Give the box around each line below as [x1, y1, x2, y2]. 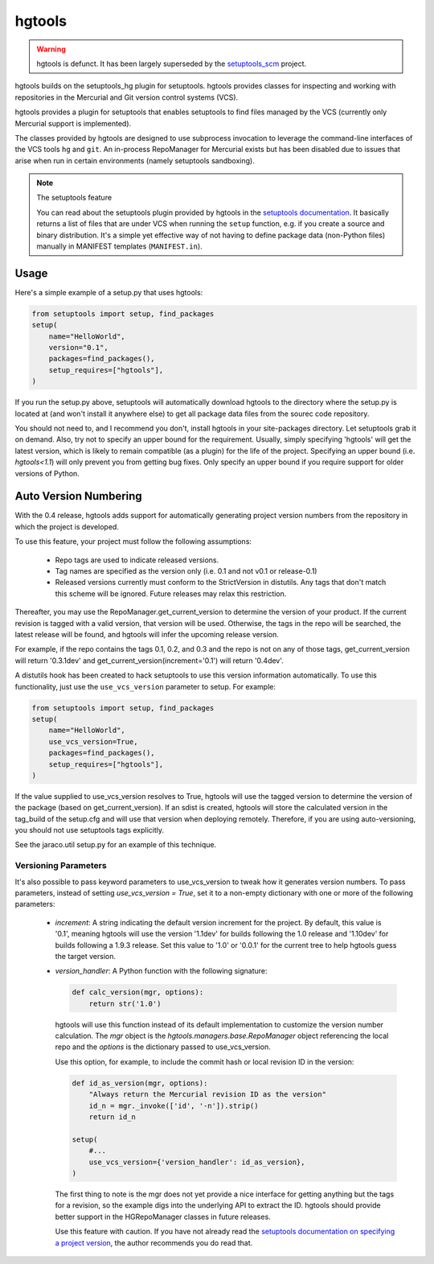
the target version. [55, 951, 117, 961]
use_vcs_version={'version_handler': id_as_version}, [88, 1157, 305, 1167]
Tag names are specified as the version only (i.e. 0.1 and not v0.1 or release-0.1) [55, 566, 317, 576]
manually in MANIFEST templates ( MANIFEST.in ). [36, 241, 203, 251]
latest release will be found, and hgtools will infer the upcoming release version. [14, 630, 279, 639]
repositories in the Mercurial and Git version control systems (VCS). [14, 93, 239, 102]
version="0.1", [48, 343, 108, 352]
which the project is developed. [14, 521, 120, 531]
